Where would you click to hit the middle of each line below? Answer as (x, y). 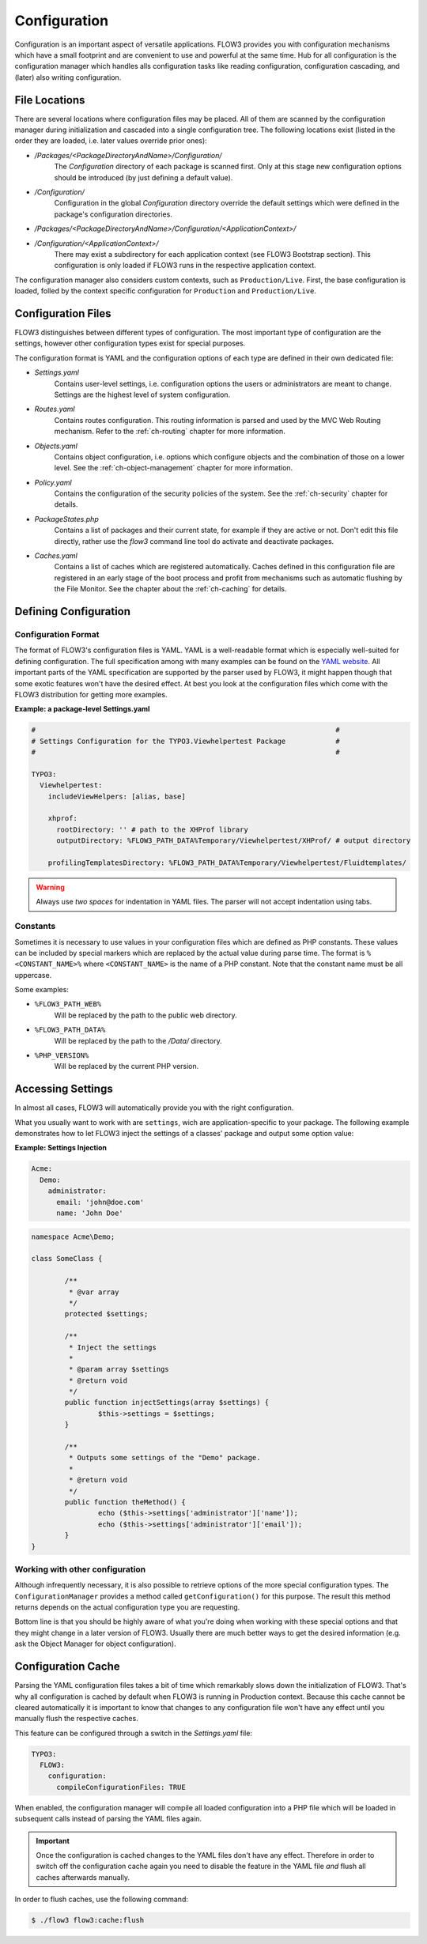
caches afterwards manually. (83, 1877)
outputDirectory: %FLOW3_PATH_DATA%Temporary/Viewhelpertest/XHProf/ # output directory (234, 841)
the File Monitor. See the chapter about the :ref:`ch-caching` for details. (170, 589)
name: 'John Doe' (90, 1213)
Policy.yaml (53, 482)
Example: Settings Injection (60, 1148)
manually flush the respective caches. (76, 1719)
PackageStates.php (66, 519)
